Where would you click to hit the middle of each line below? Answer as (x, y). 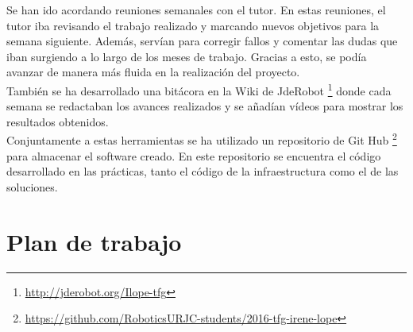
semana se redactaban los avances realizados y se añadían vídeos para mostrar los (205, 106)
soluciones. (32, 186)
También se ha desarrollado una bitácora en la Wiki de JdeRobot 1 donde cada (199, 89)
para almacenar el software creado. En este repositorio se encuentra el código (194, 155)
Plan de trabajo (94, 241)
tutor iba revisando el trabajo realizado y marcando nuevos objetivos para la (193, 25)
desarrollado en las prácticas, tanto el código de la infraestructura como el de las (203, 171)
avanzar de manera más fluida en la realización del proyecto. (153, 72)
